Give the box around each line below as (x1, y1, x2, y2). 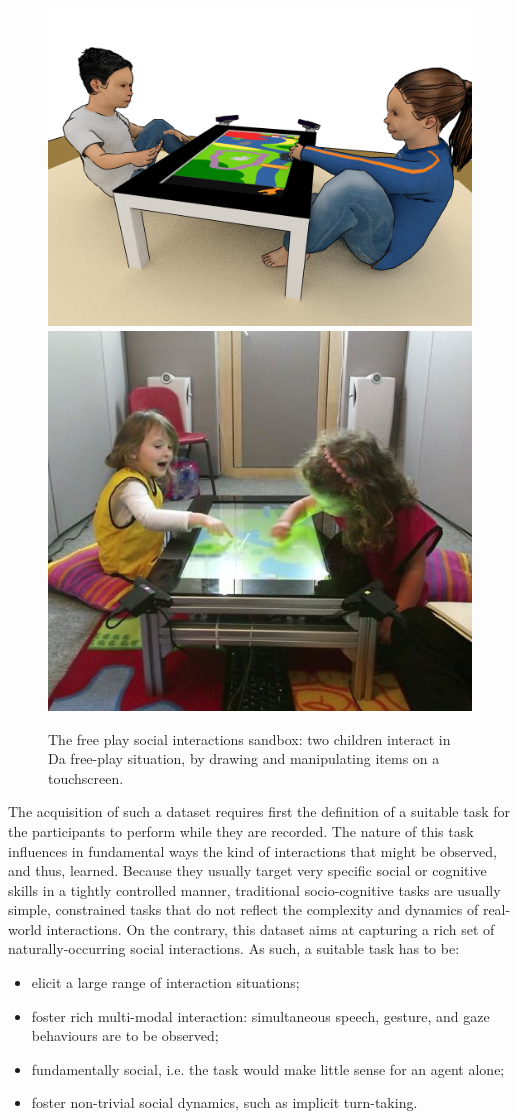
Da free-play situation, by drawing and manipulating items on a (48, 748, 440, 769)
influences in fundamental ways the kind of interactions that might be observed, (8, 840, 497, 861)
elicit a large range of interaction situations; (31, 972, 300, 993)
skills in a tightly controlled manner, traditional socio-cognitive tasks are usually (8, 879, 501, 900)
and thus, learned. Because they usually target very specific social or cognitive (8, 860, 487, 881)
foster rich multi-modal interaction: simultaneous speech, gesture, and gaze (31, 1005, 490, 1026)
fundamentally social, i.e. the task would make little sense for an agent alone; (31, 1058, 505, 1079)
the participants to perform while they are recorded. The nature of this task (8, 820, 474, 841)
